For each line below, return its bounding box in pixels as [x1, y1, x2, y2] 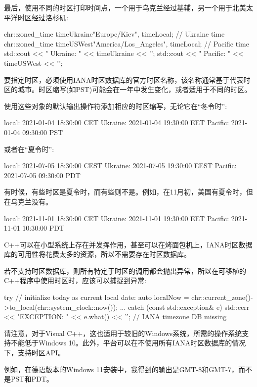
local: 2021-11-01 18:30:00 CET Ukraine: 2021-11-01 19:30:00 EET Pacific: [4, 213, 229, 223]
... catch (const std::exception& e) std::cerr [120, 301, 250, 312]
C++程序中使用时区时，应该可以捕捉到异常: [4, 275, 146, 286]
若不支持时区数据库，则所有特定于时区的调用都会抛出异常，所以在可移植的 [4, 265, 246, 276]
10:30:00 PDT [22, 223, 65, 233]
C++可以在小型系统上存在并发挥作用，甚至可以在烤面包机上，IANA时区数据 [4, 239, 253, 249]
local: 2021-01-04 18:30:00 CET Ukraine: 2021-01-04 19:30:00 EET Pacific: [4, 117, 229, 128]
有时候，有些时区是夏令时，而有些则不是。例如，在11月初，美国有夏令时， [4, 187, 246, 197]
